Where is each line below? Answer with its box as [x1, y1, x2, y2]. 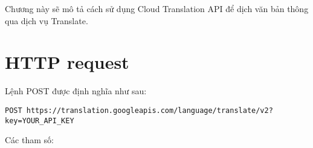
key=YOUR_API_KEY [5, 116, 74, 125]
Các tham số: [5, 134, 54, 146]
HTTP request [5, 50, 129, 74]
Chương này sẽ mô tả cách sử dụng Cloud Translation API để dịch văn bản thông [5, 2, 309, 14]
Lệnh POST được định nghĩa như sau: [5, 85, 147, 97]
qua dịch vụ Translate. [5, 14, 88, 27]
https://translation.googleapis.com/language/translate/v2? [26, 106, 273, 115]
